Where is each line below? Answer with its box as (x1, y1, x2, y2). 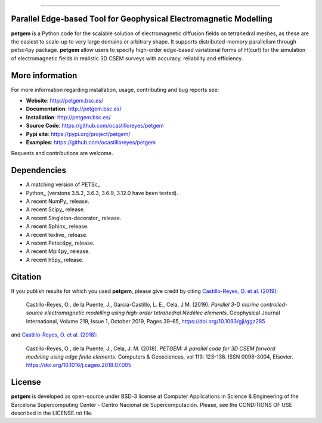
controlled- (260, 301, 288, 308)
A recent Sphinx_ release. (26, 223, 89, 230)
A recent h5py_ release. (26, 256, 84, 263)
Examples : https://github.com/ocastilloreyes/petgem (26, 138, 156, 146)
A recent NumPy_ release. (26, 197, 89, 205)
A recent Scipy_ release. (26, 206, 85, 213)
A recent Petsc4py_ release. (26, 239, 95, 246)
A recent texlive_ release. (26, 231, 88, 238)
